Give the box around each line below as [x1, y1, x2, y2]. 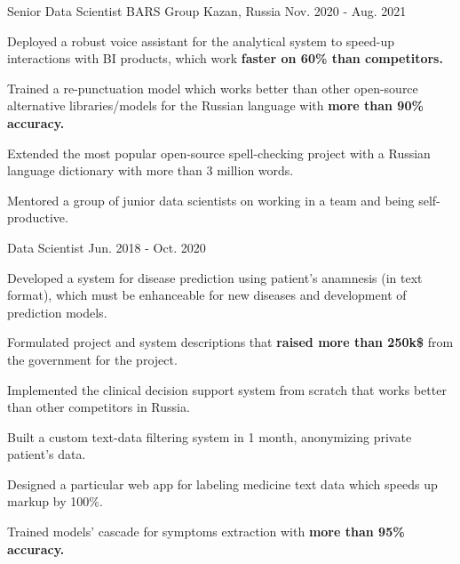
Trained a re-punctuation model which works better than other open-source [7, 78, 418, 97]
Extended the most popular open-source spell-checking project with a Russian [7, 143, 431, 162]
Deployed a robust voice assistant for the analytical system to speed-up [7, 31, 394, 50]
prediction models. [7, 302, 107, 321]
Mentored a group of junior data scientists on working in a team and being [7, 190, 415, 209]
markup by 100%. [7, 492, 103, 511]
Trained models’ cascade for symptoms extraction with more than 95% [7, 522, 405, 541]
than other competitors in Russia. [7, 398, 190, 416]
